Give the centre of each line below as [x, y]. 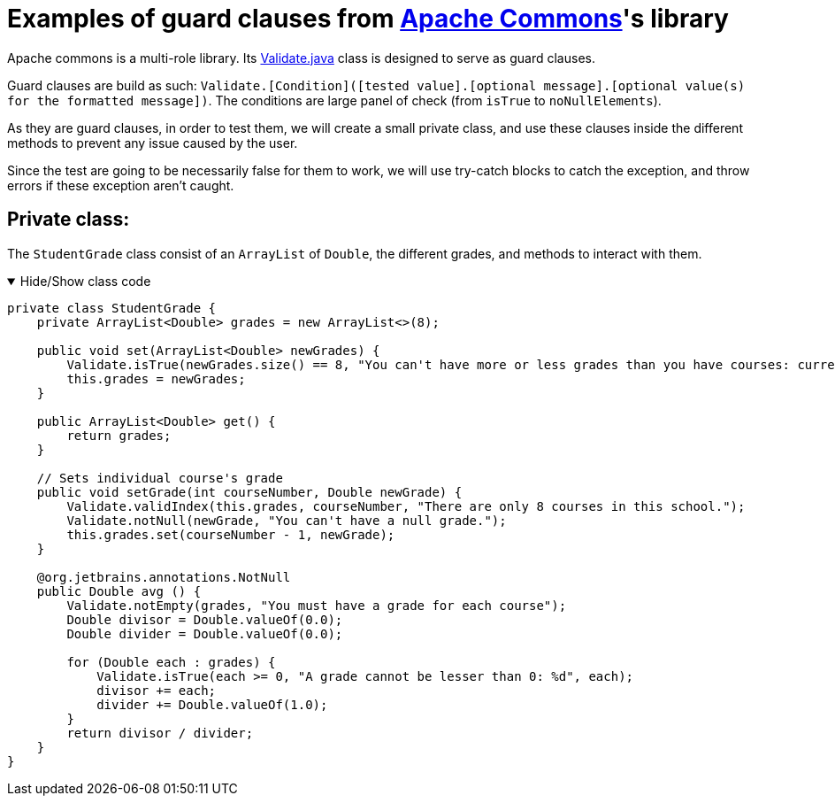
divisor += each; [157, 690]
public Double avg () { [119, 591]
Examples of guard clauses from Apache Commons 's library [368, 19]
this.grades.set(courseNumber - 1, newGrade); [231, 534]
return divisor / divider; [160, 733]
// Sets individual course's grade [160, 478]
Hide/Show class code [85, 281]
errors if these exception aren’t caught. [121, 185]
